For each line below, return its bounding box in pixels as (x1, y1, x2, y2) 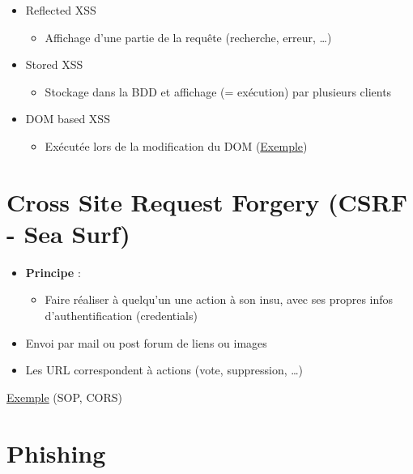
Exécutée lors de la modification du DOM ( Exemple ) (45, 137, 308, 154)
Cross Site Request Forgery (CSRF (6, 185, 408, 218)
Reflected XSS (25, 2, 96, 18)
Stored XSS (25, 56, 83, 73)
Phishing (6, 436, 106, 469)
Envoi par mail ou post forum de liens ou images (25, 334, 267, 351)
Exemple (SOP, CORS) (6, 388, 122, 405)
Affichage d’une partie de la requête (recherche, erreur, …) (45, 28, 332, 45)
